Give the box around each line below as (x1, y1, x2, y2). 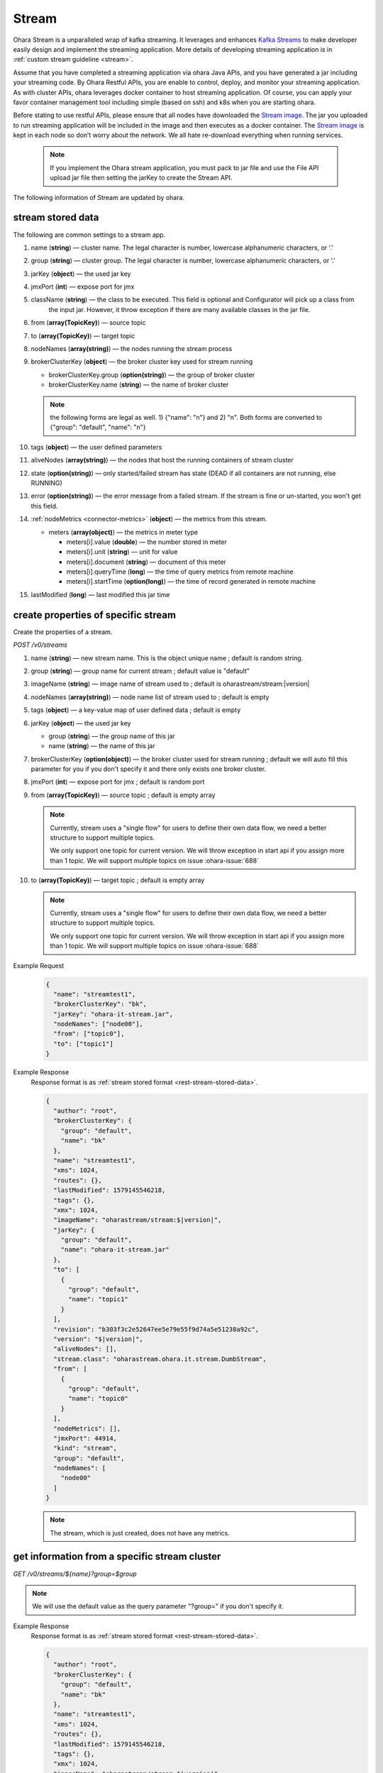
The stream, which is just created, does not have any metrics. (50, 1528, 231, 1537)
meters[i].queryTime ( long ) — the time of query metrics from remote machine (66, 567, 294, 576)
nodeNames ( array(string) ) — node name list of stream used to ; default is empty (30, 692, 270, 701)
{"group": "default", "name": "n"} (50, 423, 146, 432)
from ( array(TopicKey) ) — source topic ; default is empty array (30, 791, 216, 799)
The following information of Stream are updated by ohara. (13, 193, 184, 201)
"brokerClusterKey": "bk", (53, 1000, 148, 1008)
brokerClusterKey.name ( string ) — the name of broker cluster (48, 380, 229, 389)
